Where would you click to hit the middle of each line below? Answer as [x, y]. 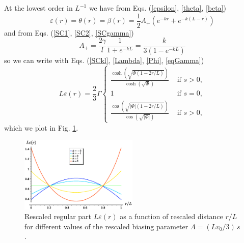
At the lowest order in [38, 8]
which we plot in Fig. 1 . [41, 127]
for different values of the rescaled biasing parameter [106, 226]
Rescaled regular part [58, 216]
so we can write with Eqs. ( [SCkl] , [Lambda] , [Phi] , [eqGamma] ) [104, 60]
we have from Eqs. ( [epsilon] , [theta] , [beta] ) [158, 8]
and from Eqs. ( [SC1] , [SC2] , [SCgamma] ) [69, 32]
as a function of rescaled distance [171, 216]
